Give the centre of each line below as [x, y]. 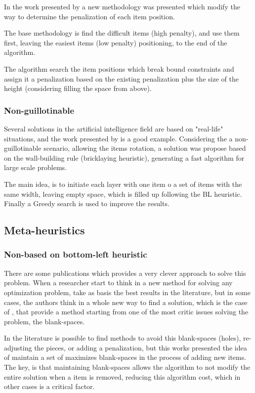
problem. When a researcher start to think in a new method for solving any [118, 283]
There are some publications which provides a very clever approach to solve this [125, 273]
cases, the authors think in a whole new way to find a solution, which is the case [126, 302]
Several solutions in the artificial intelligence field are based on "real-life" [114, 128]
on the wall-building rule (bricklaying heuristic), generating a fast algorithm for [124, 157]
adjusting [18, 347]
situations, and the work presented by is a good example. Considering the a [118, 138]
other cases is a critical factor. [49, 386]
